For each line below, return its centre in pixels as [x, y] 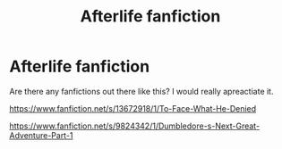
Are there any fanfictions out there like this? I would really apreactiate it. [141, 91]
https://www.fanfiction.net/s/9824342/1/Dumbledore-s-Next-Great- [135, 126]
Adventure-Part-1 [41, 135]
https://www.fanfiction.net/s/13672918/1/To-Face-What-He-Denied [133, 108]
